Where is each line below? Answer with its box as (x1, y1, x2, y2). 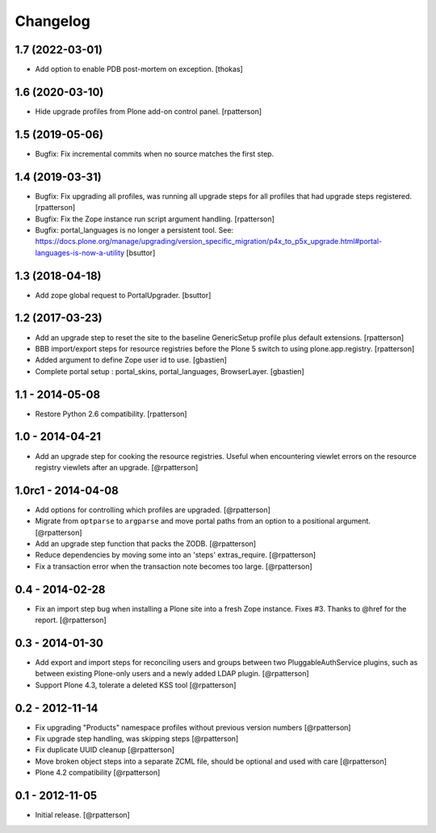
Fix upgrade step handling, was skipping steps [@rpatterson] (35, 734, 239, 743)
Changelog (15, 12, 90, 30)
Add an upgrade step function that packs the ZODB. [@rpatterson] (35, 539, 257, 549)
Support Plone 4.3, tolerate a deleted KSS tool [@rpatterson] (35, 679, 237, 690)
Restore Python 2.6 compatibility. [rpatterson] (35, 409, 187, 419)
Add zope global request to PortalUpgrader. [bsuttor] (35, 290, 212, 300)
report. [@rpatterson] (35, 615, 107, 625)
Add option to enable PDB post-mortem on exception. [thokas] (35, 65, 244, 74)
